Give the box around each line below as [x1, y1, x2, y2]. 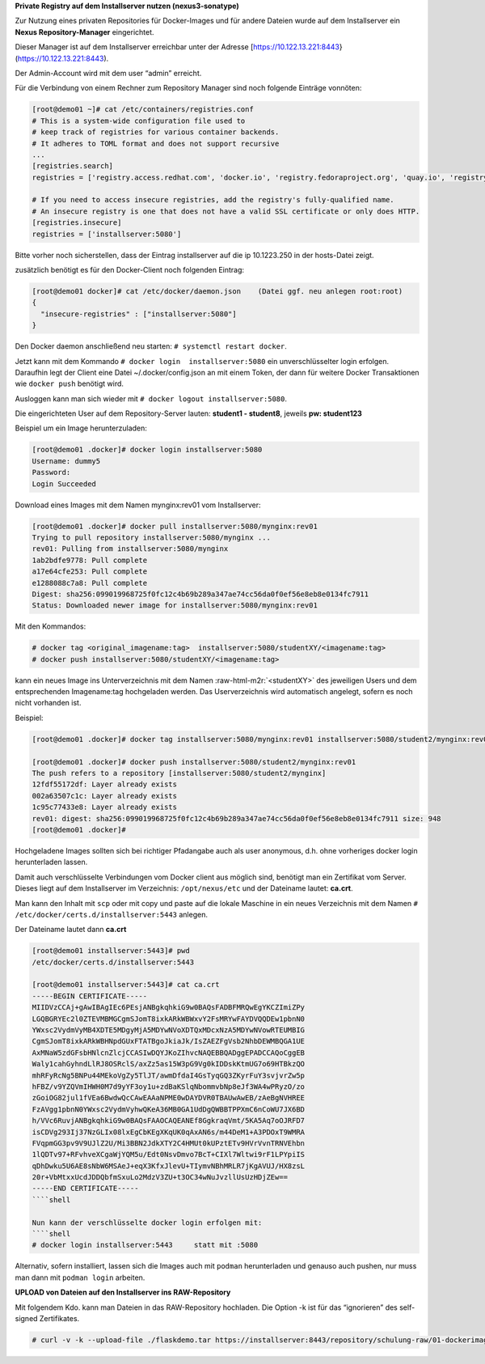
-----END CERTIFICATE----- [32, 1184, 139, 1193]
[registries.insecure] [32, 218, 122, 227]
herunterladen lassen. [15, 858, 88, 867]
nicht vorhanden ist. [15, 698, 82, 708]
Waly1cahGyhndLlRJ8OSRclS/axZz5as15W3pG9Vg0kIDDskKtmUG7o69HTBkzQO [32, 1060, 306, 1069]
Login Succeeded [32, 479, 97, 489]
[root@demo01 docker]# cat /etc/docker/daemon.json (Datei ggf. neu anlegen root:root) [32, 286, 403, 295]
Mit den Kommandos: [15, 621, 86, 631]
